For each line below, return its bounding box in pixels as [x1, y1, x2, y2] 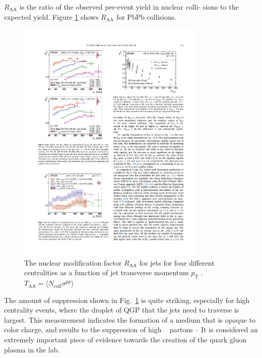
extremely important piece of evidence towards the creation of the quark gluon [4, 334, 247, 345]
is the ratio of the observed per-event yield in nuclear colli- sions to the [19, 2, 239, 12]
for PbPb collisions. [116, 11, 177, 22]
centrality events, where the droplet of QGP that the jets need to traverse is [4, 304, 239, 315]
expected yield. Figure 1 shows [4, 11, 99, 22]
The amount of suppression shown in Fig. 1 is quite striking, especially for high [4, 294, 250, 305]
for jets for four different [139, 257, 215, 268]
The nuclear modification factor [24, 257, 122, 268]
